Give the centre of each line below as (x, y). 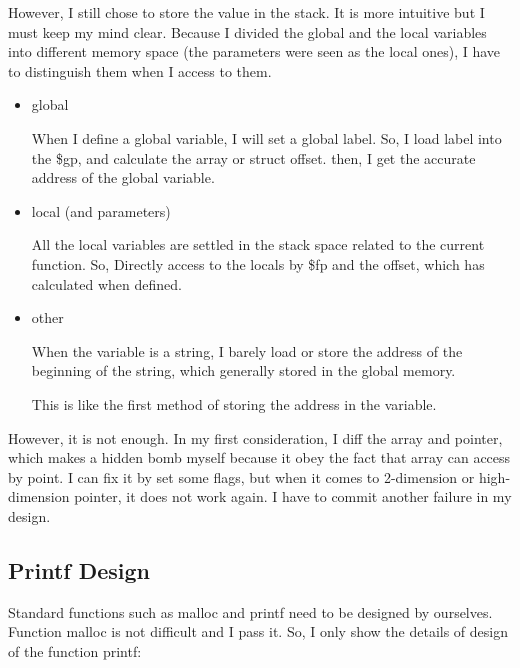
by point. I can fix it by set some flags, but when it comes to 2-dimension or (241, 476)
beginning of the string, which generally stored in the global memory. (243, 370)
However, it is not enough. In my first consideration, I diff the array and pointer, (255, 437)
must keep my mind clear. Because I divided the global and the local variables (247, 31)
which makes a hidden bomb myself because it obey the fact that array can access (259, 457)
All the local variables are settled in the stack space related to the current (258, 244)
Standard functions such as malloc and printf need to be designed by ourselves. (250, 611)
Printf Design (79, 569)
